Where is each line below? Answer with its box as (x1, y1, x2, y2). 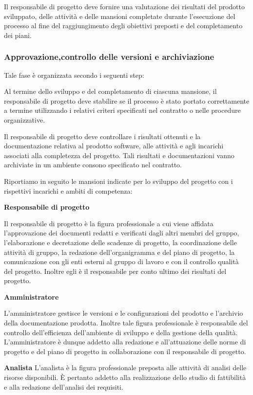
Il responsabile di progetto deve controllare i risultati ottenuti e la (4, 131, 201, 141)
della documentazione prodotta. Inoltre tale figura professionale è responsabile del (4, 318, 248, 328)
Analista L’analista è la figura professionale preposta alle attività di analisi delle (4, 362, 247, 373)
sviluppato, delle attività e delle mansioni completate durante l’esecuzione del (4, 11, 235, 21)
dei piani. (4, 30, 32, 40)
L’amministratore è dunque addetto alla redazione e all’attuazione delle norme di (4, 337, 246, 347)
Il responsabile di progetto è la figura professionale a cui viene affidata (4, 218, 214, 228)
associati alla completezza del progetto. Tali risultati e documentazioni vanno (4, 150, 234, 160)
